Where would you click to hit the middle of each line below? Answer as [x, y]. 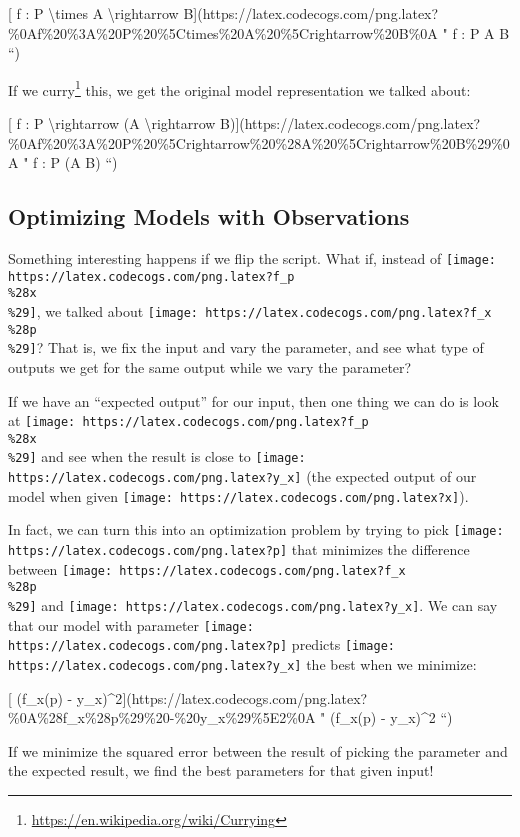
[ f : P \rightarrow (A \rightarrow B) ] [124, 123]
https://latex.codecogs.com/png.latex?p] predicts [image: [201, 644]
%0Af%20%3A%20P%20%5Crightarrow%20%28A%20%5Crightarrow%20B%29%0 [259, 142]
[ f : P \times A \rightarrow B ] [103, 13]
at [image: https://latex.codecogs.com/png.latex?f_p [188, 420]
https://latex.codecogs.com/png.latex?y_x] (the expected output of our [242, 476]
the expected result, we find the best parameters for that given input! [221, 770]
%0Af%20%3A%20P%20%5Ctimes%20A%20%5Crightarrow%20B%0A [223, 32]
